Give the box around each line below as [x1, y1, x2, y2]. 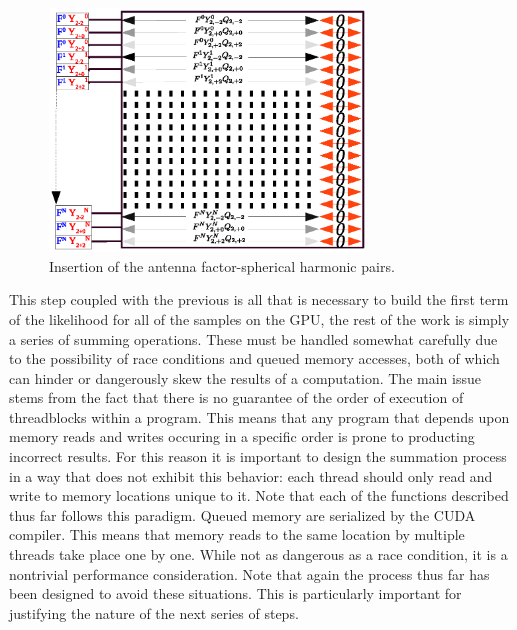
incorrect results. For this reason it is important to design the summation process [9, 446, 507, 467]
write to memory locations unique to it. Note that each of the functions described [9, 485, 509, 506]
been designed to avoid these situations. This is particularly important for [9, 583, 462, 604]
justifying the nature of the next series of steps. [9, 602, 299, 623]
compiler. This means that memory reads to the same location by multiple [9, 524, 465, 545]
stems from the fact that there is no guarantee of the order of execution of [9, 387, 464, 408]
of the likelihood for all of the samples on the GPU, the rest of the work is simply [9, 308, 510, 329]
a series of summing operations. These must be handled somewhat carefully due [9, 328, 498, 349]
